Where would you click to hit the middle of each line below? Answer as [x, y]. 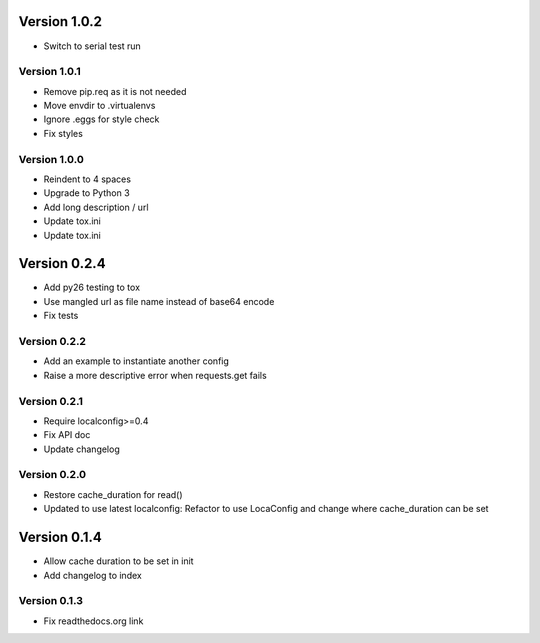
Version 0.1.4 [60, 537]
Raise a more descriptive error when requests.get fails [155, 375]
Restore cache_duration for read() [113, 494]
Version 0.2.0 [52, 475]
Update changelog [81, 449]
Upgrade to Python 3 [86, 193]
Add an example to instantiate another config [136, 361]
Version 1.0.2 [60, 21]
